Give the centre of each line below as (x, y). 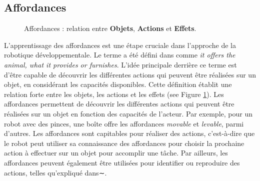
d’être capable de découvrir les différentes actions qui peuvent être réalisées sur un (130, 74)
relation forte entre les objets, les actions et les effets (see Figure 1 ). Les (114, 94)
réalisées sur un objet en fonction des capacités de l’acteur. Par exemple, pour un (128, 113)
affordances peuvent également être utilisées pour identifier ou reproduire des (122, 162)
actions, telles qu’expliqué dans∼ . (55, 172)
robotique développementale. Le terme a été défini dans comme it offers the (120, 55)
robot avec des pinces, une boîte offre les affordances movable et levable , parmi (124, 123)
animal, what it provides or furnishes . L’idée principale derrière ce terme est (120, 64)
